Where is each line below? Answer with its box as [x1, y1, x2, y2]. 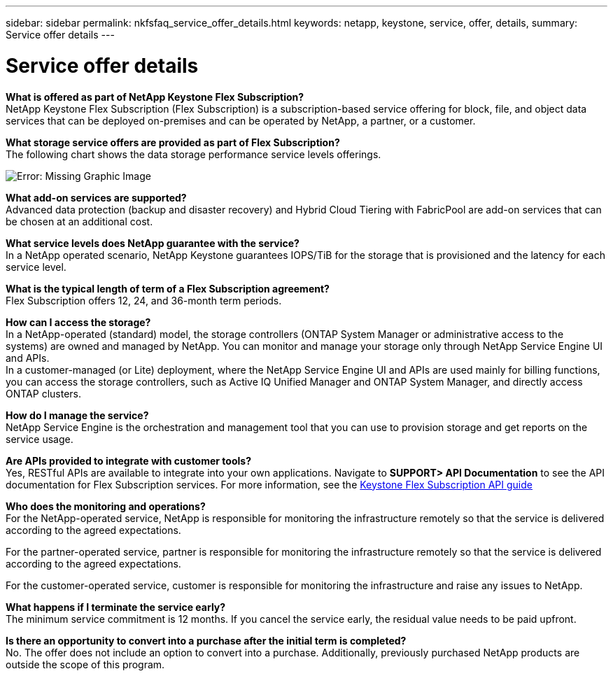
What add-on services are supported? [6, 191, 187, 204]
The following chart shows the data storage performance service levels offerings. [6, 148, 381, 160]
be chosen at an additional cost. [6, 215, 153, 227]
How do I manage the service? [6, 409, 149, 421]
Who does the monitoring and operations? [6, 500, 206, 512]
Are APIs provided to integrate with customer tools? [6, 454, 251, 467]
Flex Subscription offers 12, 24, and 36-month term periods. [6, 294, 282, 307]
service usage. [6, 432, 73, 445]
